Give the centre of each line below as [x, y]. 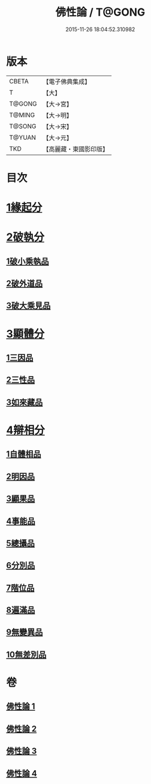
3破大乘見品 [28, 306]
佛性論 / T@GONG [100, 12]
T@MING [22, 115]
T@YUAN [23, 137]
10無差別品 [26, 654]
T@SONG [23, 126]
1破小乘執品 [28, 261]
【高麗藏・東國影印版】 [75, 149]
